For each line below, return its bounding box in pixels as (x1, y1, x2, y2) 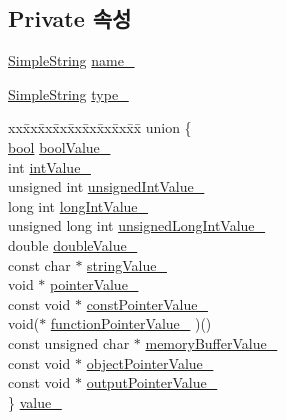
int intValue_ (8, 156, 91, 177)
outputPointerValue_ (86, 372, 218, 393)
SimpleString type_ (8, 83, 129, 104)
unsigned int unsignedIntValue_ (8, 176, 205, 197)
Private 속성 (8, 3, 132, 34)
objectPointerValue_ (86, 352, 214, 373)
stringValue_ (87, 254, 167, 275)
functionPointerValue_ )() (50, 313, 212, 334)
